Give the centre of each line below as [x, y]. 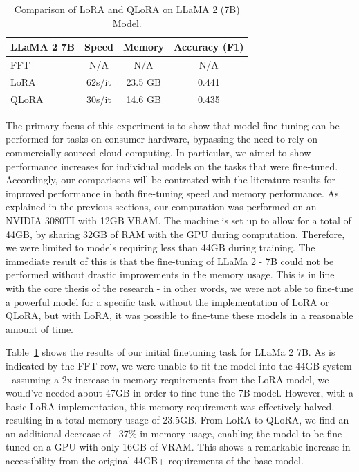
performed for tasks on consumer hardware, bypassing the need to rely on [162, 139]
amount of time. [39, 328]
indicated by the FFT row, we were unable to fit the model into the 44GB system [179, 365]
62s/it [99, 81]
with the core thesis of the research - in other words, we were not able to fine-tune [180, 288]
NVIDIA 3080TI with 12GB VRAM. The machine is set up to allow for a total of [178, 220]
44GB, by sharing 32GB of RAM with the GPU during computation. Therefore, [175, 234]
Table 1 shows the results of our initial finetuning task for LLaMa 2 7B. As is [171, 352]
